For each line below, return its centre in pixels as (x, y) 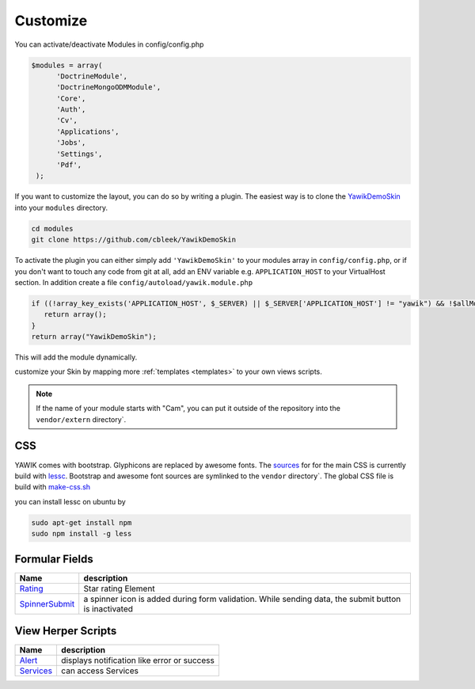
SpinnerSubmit (47, 603)
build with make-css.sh (53, 487)
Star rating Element (119, 588)
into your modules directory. (61, 207)
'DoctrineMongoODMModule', (109, 88)
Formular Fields (54, 559)
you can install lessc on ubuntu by (70, 501)
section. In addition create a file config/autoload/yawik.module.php (134, 282)
